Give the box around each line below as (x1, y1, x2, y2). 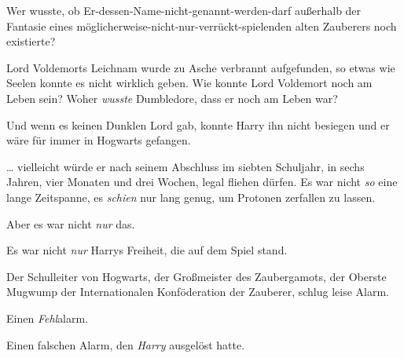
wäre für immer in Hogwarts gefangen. (6, 132, 191, 148)
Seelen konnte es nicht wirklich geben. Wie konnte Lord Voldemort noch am (6, 75, 373, 91)
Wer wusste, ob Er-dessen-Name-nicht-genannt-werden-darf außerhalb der (6, 2, 362, 18)
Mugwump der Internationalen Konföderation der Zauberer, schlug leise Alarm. (6, 283, 389, 300)
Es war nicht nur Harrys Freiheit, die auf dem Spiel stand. (6, 242, 288, 258)
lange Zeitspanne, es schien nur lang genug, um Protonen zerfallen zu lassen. (6, 188, 376, 205)
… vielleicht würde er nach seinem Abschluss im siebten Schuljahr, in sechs (6, 158, 365, 174)
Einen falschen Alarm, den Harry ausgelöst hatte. (6, 336, 245, 353)
